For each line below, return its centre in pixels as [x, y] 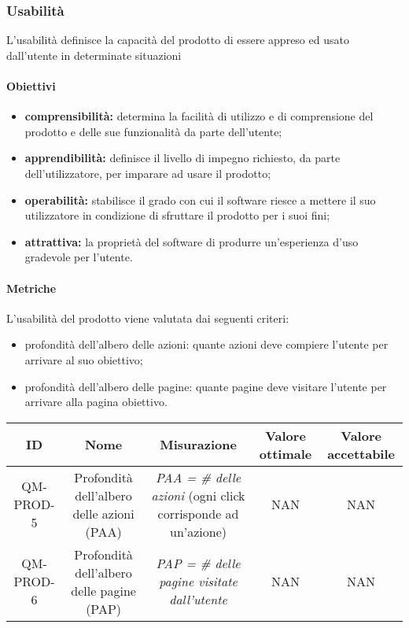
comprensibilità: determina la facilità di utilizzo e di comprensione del [199, 116]
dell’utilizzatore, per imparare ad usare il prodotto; [148, 173]
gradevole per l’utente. [79, 257]
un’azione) [199, 531]
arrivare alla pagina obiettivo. [96, 402]
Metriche [31, 288]
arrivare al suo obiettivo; [84, 359]
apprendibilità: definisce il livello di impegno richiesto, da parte [182, 158]
